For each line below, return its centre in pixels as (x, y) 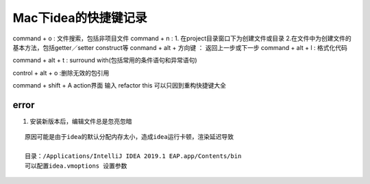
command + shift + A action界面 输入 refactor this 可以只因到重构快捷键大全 (119, 86)
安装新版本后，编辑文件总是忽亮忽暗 (81, 121)
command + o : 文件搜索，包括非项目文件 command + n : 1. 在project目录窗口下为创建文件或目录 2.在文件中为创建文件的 (182, 38)
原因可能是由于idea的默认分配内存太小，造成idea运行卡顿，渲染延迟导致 (129, 137)
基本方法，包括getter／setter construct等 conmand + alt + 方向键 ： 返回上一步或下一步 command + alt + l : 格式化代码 (180, 47)
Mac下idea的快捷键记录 (80, 18)
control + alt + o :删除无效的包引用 (61, 73)
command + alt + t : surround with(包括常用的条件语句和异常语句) (105, 60)
